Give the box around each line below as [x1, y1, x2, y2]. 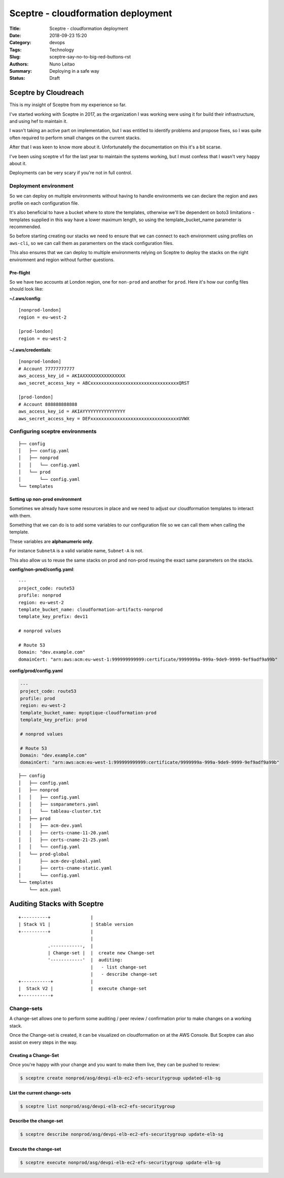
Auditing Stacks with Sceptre [9, 900, 104, 908]
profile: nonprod [18, 593, 61, 598]
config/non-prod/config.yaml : [9, 567, 75, 573]
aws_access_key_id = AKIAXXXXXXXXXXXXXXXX [18, 373, 126, 379]
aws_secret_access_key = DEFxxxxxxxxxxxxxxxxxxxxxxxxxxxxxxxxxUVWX [18, 416, 190, 421]
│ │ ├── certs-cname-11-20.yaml [18, 830, 110, 835]
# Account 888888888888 [18, 401, 78, 407]
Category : [9, 40, 31, 46]
